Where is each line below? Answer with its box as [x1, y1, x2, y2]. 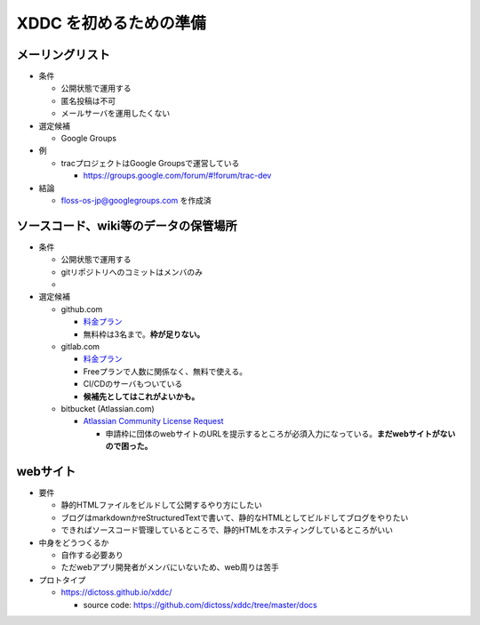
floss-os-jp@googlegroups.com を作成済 [60, 195, 212, 205]
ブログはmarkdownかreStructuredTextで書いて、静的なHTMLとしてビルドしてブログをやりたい [60, 512, 409, 523]
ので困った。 [105, 441, 153, 452]
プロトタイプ [38, 574, 86, 585]
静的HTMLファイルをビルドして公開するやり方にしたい [60, 500, 262, 510]
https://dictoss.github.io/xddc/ [60, 587, 172, 597]
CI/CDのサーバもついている [83, 379, 183, 389]
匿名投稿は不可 [60, 95, 116, 106]
